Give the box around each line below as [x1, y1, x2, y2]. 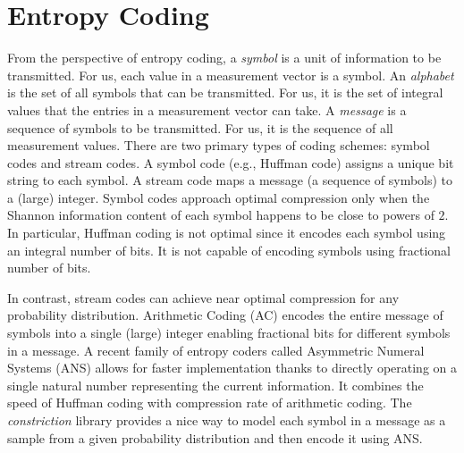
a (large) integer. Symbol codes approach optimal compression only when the [7, 188, 430, 206]
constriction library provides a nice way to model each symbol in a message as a [7, 411, 446, 429]
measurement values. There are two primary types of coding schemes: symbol [7, 136, 430, 155]
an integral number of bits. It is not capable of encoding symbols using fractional [7, 240, 451, 259]
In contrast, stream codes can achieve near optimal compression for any [7, 288, 400, 306]
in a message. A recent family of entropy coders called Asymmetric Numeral [7, 340, 425, 359]
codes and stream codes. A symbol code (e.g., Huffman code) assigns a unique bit [7, 153, 454, 172]
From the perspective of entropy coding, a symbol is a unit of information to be [7, 48, 442, 67]
